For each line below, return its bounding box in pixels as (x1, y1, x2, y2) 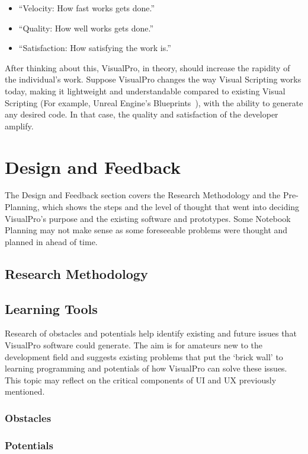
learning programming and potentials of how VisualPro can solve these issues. (5, 362, 287, 374)
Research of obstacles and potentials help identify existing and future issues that (5, 327, 297, 339)
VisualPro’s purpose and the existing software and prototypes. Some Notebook (5, 212, 291, 224)
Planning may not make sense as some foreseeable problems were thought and (5, 224, 288, 236)
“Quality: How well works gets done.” (18, 21, 154, 34)
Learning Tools (5, 299, 98, 318)
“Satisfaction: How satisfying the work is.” (18, 42, 171, 54)
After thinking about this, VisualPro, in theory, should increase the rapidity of (5, 61, 290, 74)
